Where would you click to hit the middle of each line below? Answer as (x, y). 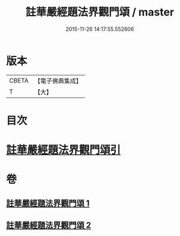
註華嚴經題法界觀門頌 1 (48, 203)
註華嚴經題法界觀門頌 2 (49, 226)
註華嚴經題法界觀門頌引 (64, 150)
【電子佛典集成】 (58, 81)
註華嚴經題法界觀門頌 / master (100, 12)
